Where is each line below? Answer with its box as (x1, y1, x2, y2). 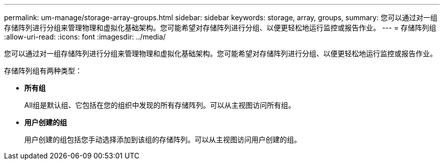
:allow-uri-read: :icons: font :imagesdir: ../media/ (4, 32, 166, 41)
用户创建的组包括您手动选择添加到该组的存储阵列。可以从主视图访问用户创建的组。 (24, 135, 301, 144)
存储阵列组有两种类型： (4, 66, 82, 75)
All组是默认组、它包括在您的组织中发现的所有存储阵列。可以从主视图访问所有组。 (24, 101, 295, 109)
